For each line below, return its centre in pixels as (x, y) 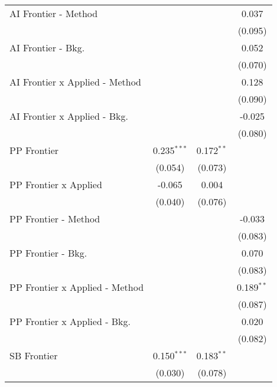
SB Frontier (34, 355)
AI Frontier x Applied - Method (76, 82)
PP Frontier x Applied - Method (77, 287)
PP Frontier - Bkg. (48, 253)
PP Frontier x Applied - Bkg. (70, 321)
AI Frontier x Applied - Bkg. (69, 116)
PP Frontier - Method (55, 219)
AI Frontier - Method (54, 13)
